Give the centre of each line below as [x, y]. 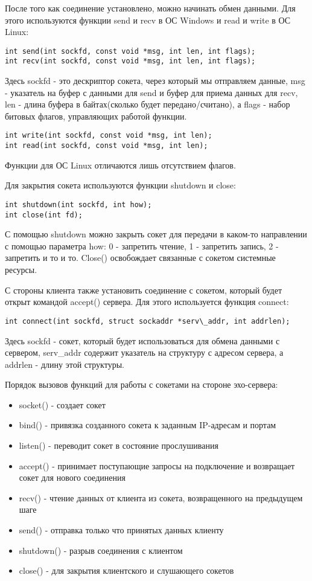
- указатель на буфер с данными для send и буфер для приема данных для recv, [151, 92]
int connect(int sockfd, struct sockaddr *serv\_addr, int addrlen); [148, 321]
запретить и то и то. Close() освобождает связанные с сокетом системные [140, 258]
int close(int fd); [44, 215]
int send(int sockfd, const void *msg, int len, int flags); [130, 51]
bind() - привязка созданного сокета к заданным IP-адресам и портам [148, 425]
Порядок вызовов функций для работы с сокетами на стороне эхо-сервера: [142, 384]
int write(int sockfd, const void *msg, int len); [109, 136]
